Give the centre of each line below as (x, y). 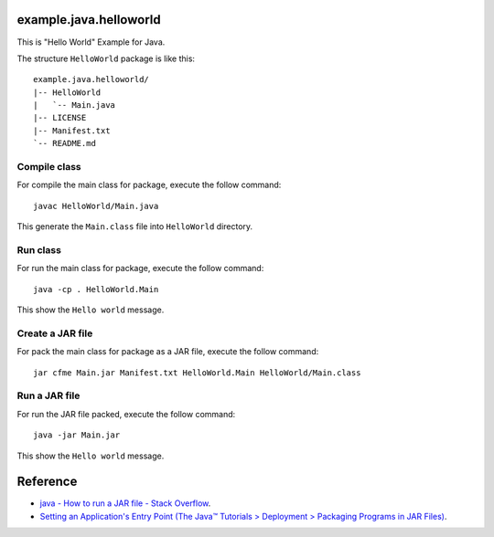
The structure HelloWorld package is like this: (106, 58)
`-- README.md (64, 143)
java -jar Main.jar (77, 435)
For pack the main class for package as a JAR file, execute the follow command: (168, 352)
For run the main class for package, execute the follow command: (140, 268)
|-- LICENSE (60, 118)
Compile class (49, 167)
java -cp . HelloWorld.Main (96, 289)
